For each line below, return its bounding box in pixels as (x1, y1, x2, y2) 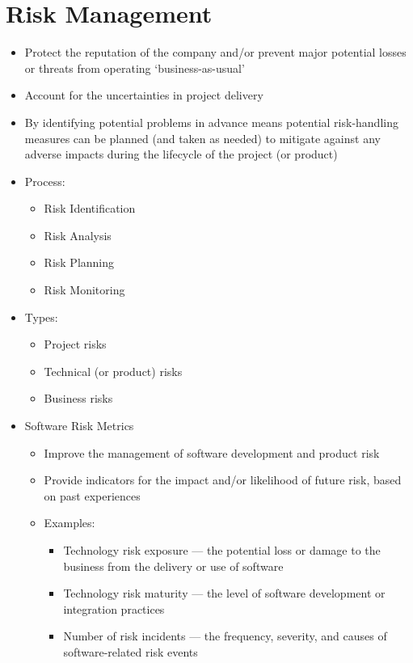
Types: (24, 308, 58, 325)
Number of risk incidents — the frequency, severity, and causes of (63, 627, 387, 644)
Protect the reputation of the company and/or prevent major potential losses (24, 44, 407, 61)
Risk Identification (44, 200, 136, 217)
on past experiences (44, 487, 141, 504)
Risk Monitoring (44, 281, 125, 298)
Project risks (44, 336, 107, 353)
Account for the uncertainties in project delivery (24, 87, 263, 103)
